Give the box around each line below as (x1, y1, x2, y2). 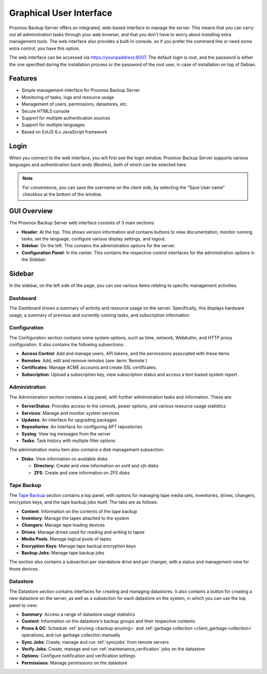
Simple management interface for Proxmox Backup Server (21, 87, 140, 93)
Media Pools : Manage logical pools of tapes (21, 536, 111, 542)
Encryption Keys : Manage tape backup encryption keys (21, 543, 136, 549)
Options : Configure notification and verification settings (21, 653, 135, 659)
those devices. (9, 566, 40, 572)
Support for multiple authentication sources (21, 115, 110, 121)
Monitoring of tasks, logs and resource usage (21, 94, 114, 100)
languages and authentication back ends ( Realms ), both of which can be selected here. (9, 162, 187, 168)
